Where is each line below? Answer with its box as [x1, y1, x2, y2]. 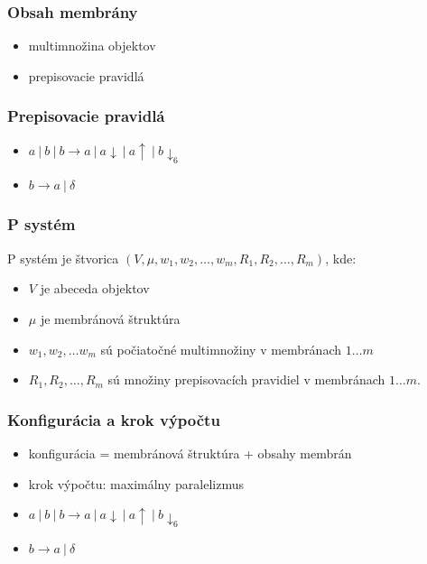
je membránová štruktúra [40, 309, 181, 328]
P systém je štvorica [7, 248, 119, 267]
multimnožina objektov [28, 36, 156, 55]
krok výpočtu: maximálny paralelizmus [28, 474, 244, 493]
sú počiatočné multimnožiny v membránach [100, 339, 342, 358]
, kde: [325, 248, 357, 267]
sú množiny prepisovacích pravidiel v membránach [107, 370, 385, 389]
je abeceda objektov [40, 279, 150, 298]
